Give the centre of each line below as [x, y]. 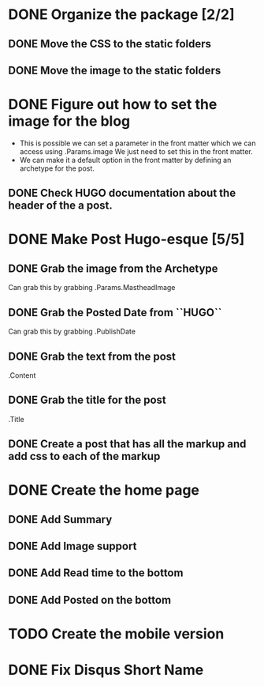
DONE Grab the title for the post [87, 400]
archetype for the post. [57, 168]
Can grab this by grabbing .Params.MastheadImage [92, 288]
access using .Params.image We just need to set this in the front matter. [136, 151]
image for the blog [69, 121]
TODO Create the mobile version [116, 634]
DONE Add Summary [60, 519]
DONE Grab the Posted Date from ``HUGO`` [115, 313]
